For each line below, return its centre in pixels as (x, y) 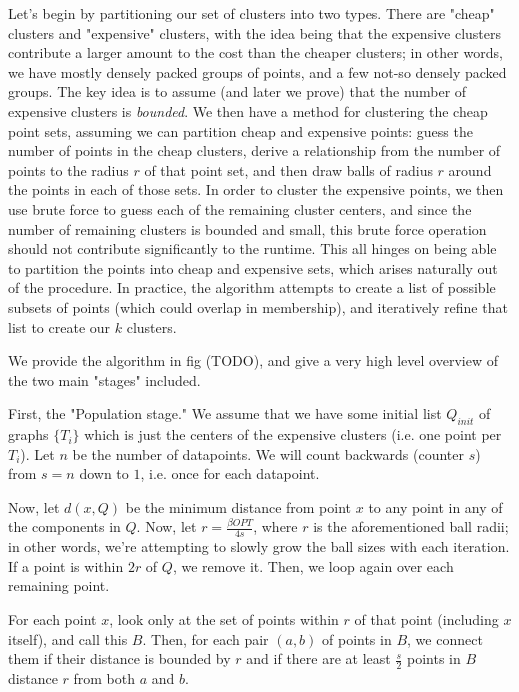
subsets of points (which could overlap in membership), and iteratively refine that (258, 306)
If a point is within (66, 565)
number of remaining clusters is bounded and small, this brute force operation (247, 228)
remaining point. (59, 585)
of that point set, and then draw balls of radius (288, 169)
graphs (28, 434)
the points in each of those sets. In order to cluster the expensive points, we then (256, 189)
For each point (52, 619)
